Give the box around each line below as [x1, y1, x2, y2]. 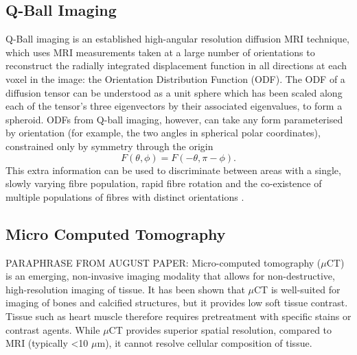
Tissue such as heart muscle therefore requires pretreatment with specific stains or [5, 308, 352, 323]
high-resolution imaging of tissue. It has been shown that [5, 282, 245, 296]
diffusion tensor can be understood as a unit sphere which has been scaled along [5, 85, 343, 99]
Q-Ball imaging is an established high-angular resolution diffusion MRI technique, [5, 32, 350, 46]
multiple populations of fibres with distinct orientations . [5, 189, 244, 204]
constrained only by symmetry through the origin [5, 138, 214, 153]
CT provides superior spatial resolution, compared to [108, 322, 332, 336]
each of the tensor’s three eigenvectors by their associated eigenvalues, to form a [5, 99, 343, 113]
